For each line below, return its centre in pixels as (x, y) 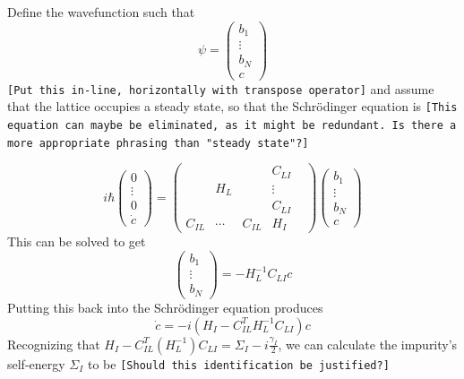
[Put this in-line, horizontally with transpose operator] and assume (221, 88)
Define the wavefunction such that (101, 12)
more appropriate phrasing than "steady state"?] (158, 143)
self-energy (36, 363)
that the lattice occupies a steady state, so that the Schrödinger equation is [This (232, 106)
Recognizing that (54, 344)
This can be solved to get (77, 241)
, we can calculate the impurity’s (368, 344)
